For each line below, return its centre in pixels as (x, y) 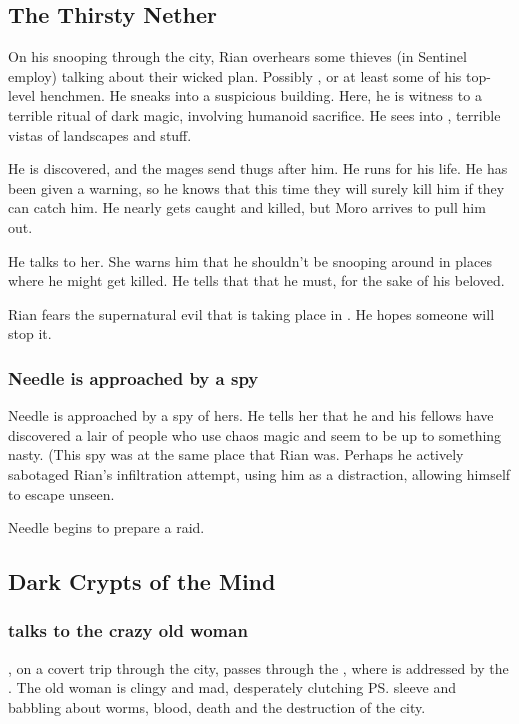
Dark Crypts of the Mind (142, 581)
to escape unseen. (61, 493)
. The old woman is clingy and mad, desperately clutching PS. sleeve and (232, 687)
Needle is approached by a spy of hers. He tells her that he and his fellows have (251, 415)
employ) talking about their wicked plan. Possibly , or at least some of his (235, 75)
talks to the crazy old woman (128, 630)
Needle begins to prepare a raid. (106, 527)
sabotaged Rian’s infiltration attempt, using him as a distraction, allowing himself (259, 473)
